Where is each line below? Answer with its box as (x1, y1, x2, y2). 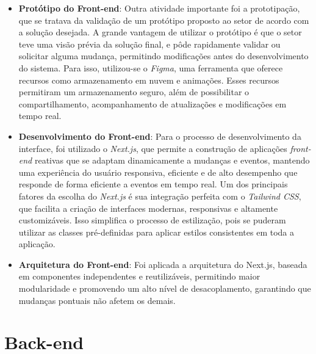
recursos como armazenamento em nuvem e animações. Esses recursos (18, 73, 279, 86)
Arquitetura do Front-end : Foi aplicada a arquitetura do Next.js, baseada (18, 258, 307, 270)
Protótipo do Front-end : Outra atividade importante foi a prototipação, (18, 2, 300, 14)
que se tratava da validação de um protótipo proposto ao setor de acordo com (18, 13, 309, 26)
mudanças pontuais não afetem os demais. (18, 294, 176, 306)
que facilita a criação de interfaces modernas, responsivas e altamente (18, 201, 278, 214)
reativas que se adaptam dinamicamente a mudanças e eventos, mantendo (34, 154, 310, 167)
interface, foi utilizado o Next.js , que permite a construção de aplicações (18, 142, 287, 154)
